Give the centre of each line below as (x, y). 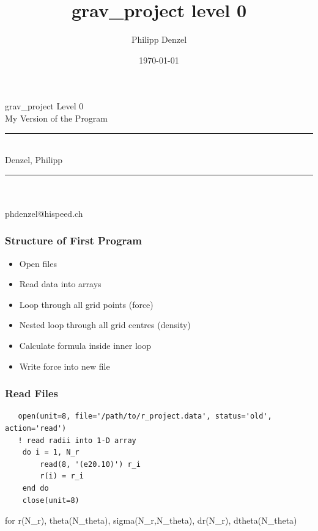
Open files (38, 263)
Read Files (31, 393)
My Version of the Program (57, 118)
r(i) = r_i (62, 476)
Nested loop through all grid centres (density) (105, 325)
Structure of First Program (73, 240)
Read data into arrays (60, 284)
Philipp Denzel (159, 39)
